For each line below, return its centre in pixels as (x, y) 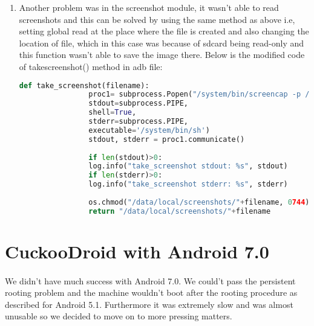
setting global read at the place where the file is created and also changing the (164, 31)
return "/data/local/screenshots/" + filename (180, 211)
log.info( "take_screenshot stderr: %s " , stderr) (188, 184)
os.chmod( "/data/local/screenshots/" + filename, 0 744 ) (199, 202)
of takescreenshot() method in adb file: (91, 66)
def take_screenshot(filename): (84, 85)
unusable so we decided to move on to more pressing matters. (119, 316)
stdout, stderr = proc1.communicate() (167, 139)
